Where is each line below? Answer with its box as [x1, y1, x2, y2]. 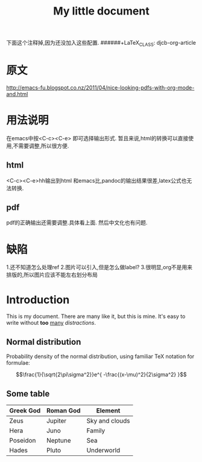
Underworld [86, 446, 121, 454]
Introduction [6, 293, 70, 307]
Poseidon [9, 436, 36, 444]
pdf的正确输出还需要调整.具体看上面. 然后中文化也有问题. [6, 219, 148, 226]
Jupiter [46, 416, 67, 425]
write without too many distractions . [6, 319, 96, 327]
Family [86, 426, 106, 435]
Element [96, 406, 121, 415]
